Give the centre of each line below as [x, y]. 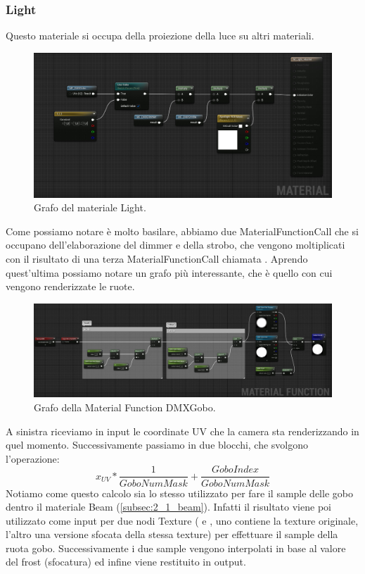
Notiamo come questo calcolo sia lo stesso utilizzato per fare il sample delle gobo [179, 493]
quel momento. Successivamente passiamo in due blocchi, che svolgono [157, 445]
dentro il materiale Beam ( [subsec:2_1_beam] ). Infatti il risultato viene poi [168, 507]
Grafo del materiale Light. [90, 207]
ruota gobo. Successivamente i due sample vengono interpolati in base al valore [176, 548]
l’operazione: [33, 458]
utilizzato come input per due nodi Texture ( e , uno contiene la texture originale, [182, 520]
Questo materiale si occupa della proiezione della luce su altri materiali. [160, 36]
